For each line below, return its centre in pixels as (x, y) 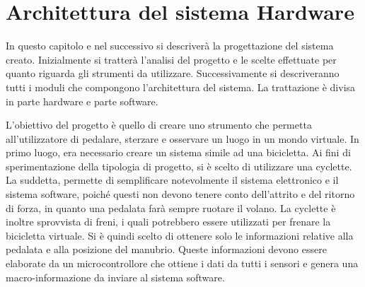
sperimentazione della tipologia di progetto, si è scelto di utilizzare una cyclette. (179, 166)
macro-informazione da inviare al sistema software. (115, 277)
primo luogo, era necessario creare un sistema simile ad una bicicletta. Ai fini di (178, 152)
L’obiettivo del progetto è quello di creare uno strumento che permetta (159, 125)
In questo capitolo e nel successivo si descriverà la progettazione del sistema (170, 46)
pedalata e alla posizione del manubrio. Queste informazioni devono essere (166, 249)
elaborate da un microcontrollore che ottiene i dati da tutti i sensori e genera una (182, 263)
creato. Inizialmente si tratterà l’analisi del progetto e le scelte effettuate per (171, 59)
